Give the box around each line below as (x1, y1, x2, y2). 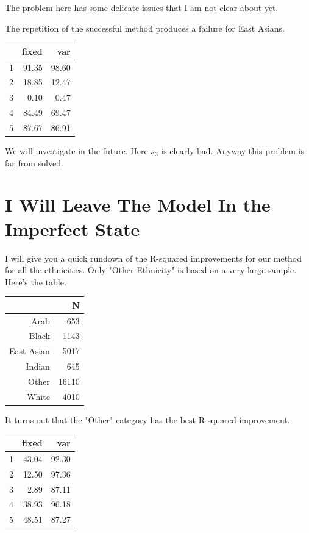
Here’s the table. (5, 275, 66, 288)
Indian (26, 360, 50, 373)
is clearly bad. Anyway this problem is (161, 145, 305, 157)
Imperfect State (5, 216, 140, 241)
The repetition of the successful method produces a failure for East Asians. (5, 21, 285, 34)
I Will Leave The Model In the (5, 192, 271, 217)
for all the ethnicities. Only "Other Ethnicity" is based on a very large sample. (5, 263, 297, 276)
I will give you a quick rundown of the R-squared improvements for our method (5, 251, 302, 264)
